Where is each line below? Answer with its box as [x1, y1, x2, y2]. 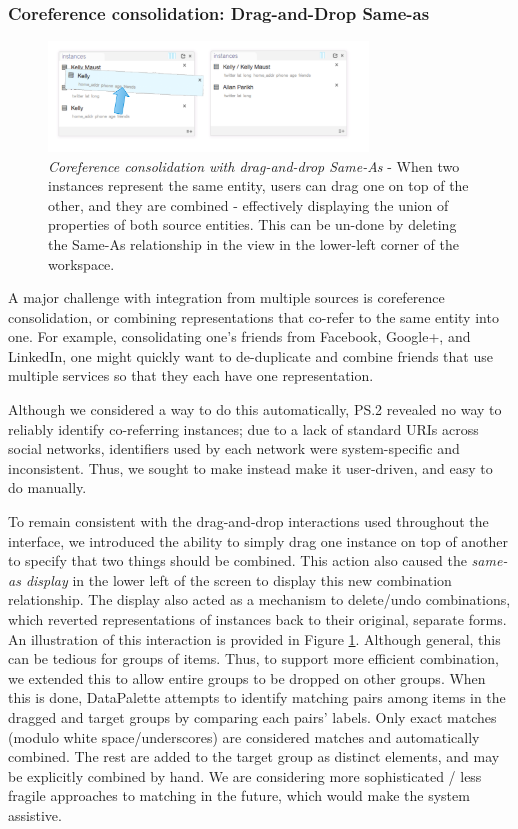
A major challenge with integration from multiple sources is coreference [8, 287, 445, 308]
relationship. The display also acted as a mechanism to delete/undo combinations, [8, 589, 511, 610]
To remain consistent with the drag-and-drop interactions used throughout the [8, 511, 489, 532]
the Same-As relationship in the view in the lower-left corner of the [48, 233, 459, 254]
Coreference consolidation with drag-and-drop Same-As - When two [48, 155, 460, 176]
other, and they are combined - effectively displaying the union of [48, 194, 449, 215]
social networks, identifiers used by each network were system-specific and [8, 438, 460, 459]
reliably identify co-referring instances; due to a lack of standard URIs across [8, 418, 479, 439]
